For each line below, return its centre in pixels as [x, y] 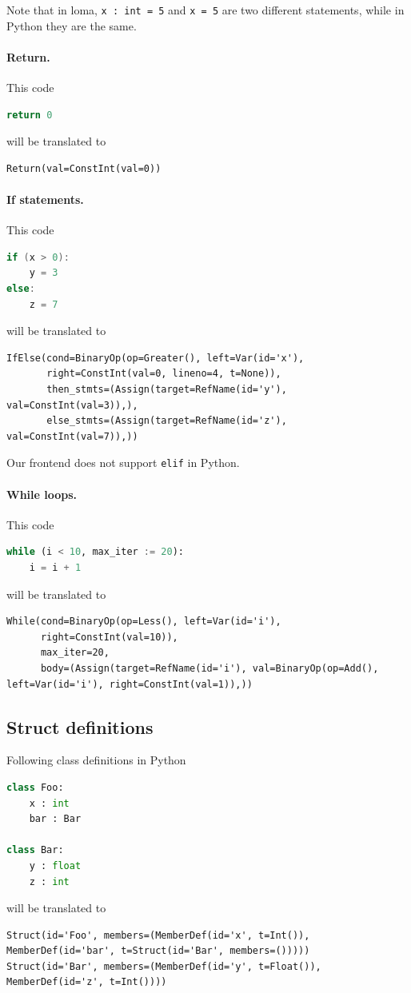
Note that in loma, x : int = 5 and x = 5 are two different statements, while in [205, 10]
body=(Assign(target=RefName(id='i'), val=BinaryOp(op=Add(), [209, 668]
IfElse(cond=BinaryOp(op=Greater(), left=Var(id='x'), [156, 358]
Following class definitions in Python [96, 760]
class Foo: [35, 787]
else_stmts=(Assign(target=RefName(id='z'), [167, 421]
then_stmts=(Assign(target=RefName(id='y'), [167, 389]
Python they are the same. [72, 25]
